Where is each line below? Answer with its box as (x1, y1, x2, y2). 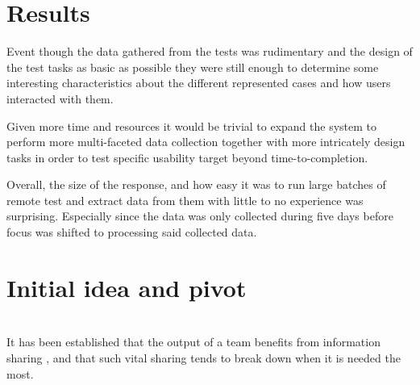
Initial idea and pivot (6, 270, 247, 303)
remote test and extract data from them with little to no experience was (6, 191, 364, 208)
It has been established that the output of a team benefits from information (6, 333, 380, 350)
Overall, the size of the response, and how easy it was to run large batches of (6, 176, 386, 193)
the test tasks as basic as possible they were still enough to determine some (6, 58, 379, 75)
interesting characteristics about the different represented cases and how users (6, 74, 391, 91)
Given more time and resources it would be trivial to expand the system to (6, 117, 377, 134)
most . (6, 365, 34, 382)
